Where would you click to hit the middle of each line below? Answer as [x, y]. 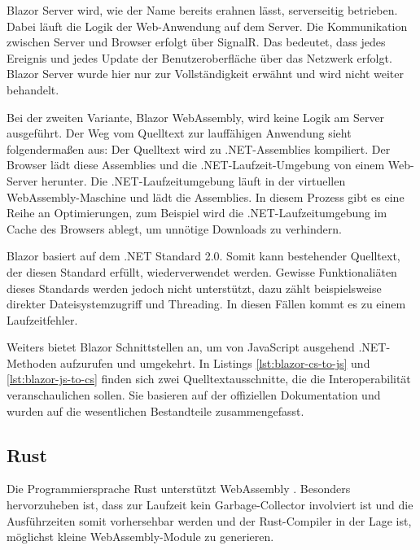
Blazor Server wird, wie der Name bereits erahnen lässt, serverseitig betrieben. [202, 10]
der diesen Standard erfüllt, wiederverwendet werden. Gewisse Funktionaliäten [202, 271]
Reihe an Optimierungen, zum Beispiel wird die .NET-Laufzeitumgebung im [197, 213]
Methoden [32, 362]
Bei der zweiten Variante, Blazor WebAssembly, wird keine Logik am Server [196, 117]
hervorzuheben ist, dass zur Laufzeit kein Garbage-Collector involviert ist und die [210, 505]
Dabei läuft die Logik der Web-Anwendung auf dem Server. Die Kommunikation [207, 26]
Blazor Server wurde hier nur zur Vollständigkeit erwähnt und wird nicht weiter [205, 74]
